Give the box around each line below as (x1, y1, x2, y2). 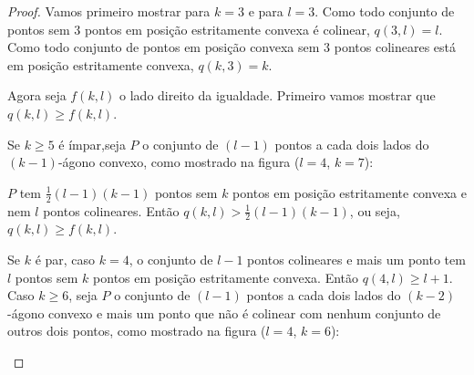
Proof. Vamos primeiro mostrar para (7, 2, 211, 20)
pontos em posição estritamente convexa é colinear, (84, 19, 370, 38)
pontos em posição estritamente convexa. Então (93, 267, 359, 286)
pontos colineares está (334, 37, 456, 57)
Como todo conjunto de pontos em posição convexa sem (7, 37, 320, 57)
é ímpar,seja (58, 134, 126, 153)
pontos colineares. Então (43, 201, 180, 220)
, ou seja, (349, 201, 400, 220)
